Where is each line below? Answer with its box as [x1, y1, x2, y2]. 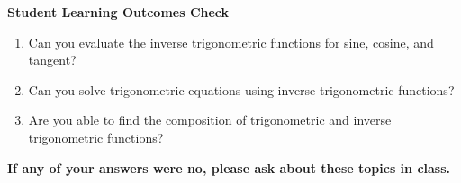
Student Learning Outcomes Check [7, 3, 230, 21]
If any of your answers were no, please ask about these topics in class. [7, 158, 451, 177]
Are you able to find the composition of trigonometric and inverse [28, 110, 392, 129]
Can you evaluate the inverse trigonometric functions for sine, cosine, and [28, 32, 434, 51]
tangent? [28, 50, 77, 69]
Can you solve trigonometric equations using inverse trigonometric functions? [28, 80, 455, 99]
